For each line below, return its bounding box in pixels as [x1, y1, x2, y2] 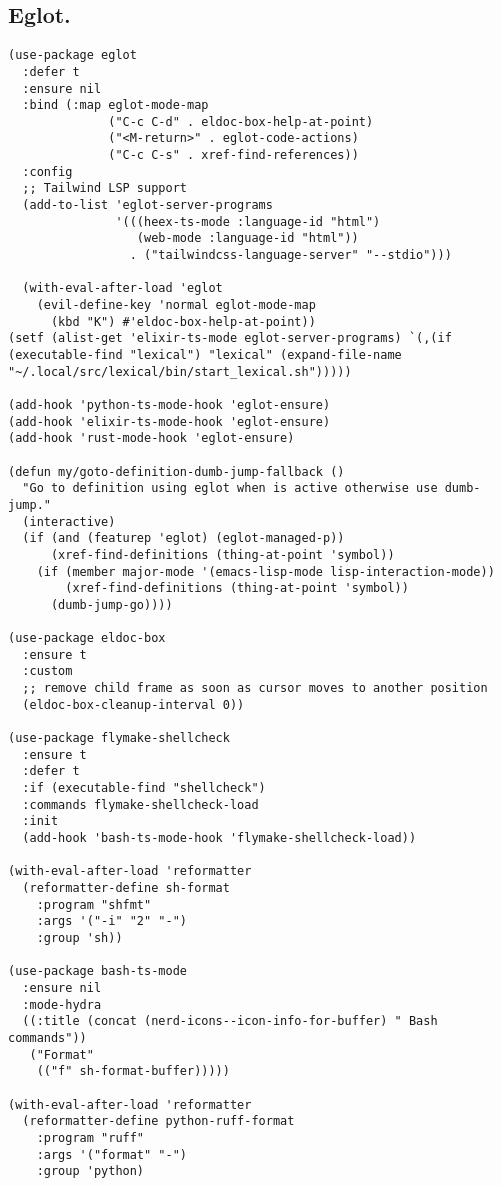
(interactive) [22, 514, 116, 529]
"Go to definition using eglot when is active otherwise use [22, 481, 438, 496]
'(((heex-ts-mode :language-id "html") [115, 214, 381, 229]
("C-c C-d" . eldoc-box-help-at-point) [108, 114, 374, 129]
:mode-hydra [22, 997, 102, 1012]
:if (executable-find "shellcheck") [22, 781, 266, 796]
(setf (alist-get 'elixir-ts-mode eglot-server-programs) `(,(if [8, 331, 452, 346]
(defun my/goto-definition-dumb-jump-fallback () [8, 464, 345, 479]
